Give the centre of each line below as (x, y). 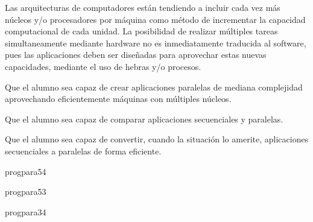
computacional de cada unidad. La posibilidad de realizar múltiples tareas (141, 31)
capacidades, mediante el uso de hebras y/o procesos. (103, 66)
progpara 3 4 (26, 211)
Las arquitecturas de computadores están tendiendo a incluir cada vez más (143, 7)
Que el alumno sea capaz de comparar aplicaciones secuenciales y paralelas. (144, 119)
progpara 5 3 (26, 192)
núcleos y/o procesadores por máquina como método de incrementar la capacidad (155, 19)
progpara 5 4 (26, 171)
